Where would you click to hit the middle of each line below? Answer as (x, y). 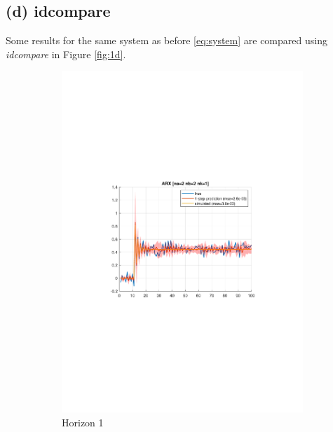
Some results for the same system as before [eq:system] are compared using (166, 40)
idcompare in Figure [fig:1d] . (66, 54)
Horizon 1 (83, 422)
